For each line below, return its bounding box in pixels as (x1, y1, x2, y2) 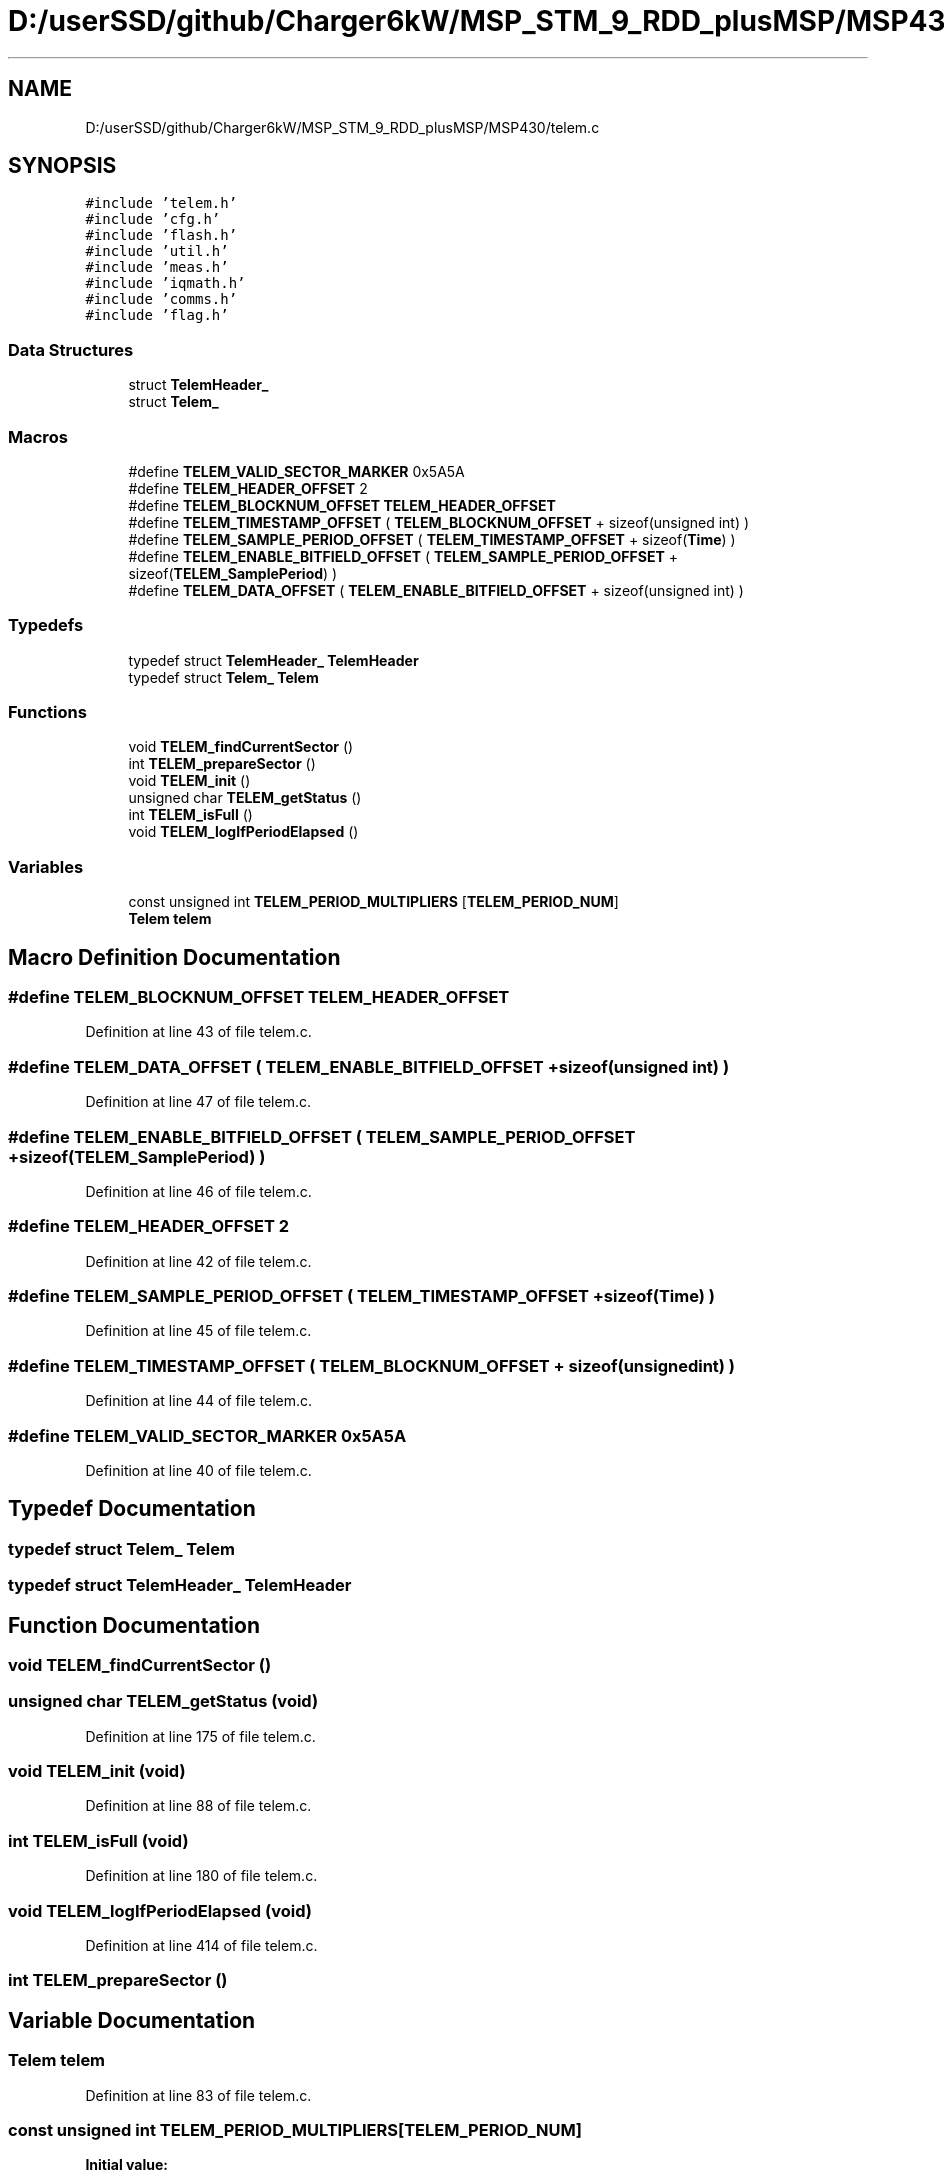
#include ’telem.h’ (85, 195, 238, 212)
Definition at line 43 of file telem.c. (85, 1023, 312, 1041)
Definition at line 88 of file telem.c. (85, 1797, 312, 1815)
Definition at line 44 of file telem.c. (85, 1392, 313, 1410)
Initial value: (85, 2156, 168, 2174)
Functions (8, 702, 87, 723)
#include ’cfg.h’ (85, 211, 221, 228)
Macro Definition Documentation (8, 944, 341, 970)
